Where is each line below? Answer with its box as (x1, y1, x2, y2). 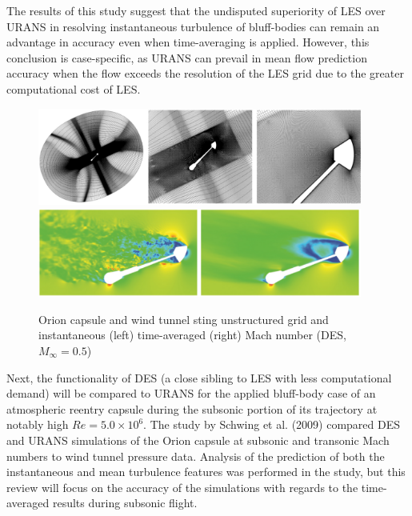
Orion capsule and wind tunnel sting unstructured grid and (38, 310, 329, 327)
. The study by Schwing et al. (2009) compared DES (143, 416, 401, 433)
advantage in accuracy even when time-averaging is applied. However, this (6, 34, 370, 50)
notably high (6, 416, 69, 433)
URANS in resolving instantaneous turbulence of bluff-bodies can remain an (6, 18, 380, 34)
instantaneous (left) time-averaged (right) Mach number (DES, (38, 326, 346, 343)
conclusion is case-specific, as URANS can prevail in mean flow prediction (6, 49, 367, 66)
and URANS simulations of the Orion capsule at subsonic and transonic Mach (6, 431, 390, 448)
